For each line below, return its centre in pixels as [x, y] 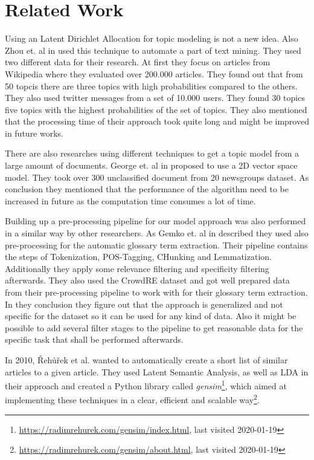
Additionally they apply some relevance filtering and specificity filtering [137, 268]
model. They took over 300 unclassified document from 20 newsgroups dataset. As [157, 177]
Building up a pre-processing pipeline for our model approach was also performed [155, 221]
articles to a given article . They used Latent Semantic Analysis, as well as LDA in [157, 371]
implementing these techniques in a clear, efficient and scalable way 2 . [132, 399]
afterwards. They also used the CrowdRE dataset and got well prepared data [147, 280]
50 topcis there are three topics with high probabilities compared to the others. [151, 86]
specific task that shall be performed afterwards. [94, 339]
